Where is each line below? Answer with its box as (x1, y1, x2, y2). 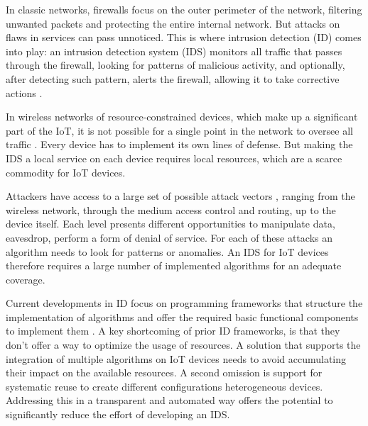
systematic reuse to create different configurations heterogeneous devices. (6, 379, 323, 393)
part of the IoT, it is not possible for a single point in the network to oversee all (6, 123, 353, 138)
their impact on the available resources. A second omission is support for (6, 365, 323, 380)
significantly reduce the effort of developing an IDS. (6, 407, 230, 422)
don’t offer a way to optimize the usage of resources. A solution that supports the (6, 337, 361, 352)
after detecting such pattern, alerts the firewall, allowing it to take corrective (6, 71, 340, 86)
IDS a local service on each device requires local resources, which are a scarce (6, 150, 342, 165)
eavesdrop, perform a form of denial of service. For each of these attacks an (6, 230, 332, 245)
